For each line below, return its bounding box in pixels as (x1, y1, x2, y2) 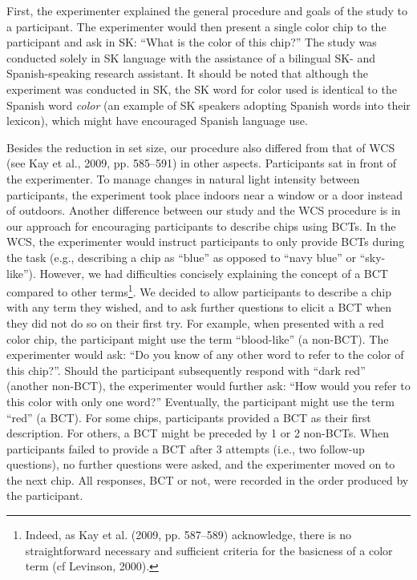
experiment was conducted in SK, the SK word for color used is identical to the (6, 80, 397, 97)
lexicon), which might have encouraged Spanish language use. (6, 112, 308, 129)
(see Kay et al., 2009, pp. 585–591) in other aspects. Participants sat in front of (6, 155, 397, 171)
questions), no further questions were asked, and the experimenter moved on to (6, 456, 395, 473)
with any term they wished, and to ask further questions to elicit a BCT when (6, 299, 392, 316)
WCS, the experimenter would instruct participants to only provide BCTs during (6, 233, 405, 250)
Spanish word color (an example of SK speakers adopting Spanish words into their (6, 96, 411, 113)
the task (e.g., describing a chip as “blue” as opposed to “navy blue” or (6, 248, 357, 265)
